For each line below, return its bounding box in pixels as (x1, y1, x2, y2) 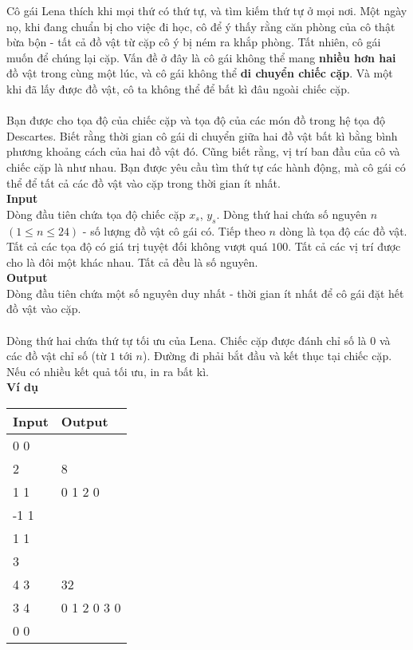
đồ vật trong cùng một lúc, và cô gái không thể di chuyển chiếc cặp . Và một (6, 65, 393, 81)
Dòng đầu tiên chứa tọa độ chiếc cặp (6, 205, 186, 222)
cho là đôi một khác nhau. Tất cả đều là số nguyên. (6, 253, 258, 270)
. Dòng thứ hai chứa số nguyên (216, 205, 367, 222)
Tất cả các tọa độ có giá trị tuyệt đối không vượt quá (6, 238, 268, 255)
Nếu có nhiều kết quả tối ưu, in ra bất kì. (6, 363, 210, 379)
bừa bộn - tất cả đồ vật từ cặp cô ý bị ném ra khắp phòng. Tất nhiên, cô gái (6, 34, 381, 50)
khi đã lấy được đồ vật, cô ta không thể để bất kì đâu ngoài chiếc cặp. (6, 80, 350, 97)
